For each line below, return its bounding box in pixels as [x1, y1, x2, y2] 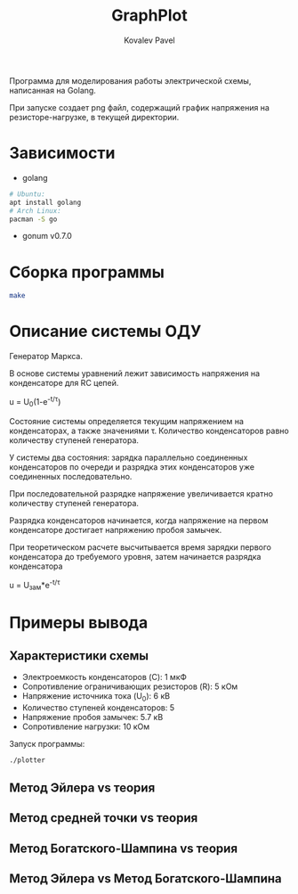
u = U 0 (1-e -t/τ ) [9, 395, 61, 409]
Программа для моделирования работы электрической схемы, [9, 75, 252, 86]
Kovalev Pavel [124, 35, 175, 45]
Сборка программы [9, 262, 165, 282]
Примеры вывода [9, 612, 149, 633]
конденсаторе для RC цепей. [9, 378, 119, 389]
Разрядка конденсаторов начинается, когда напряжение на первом [9, 514, 269, 526]
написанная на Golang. [9, 85, 96, 95]
